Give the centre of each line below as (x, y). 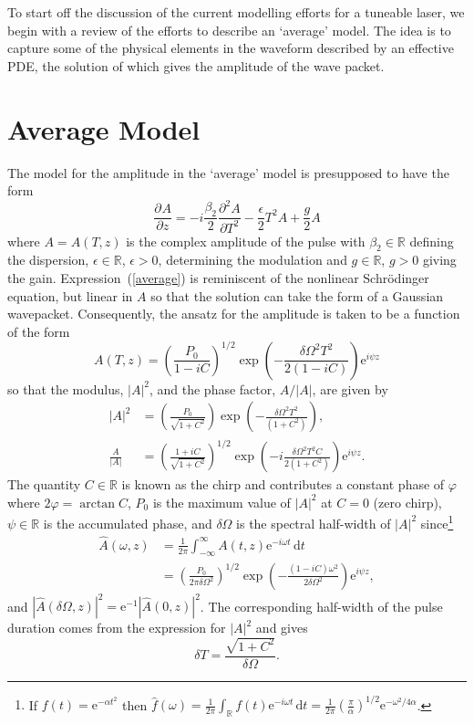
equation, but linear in (70, 295)
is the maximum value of (222, 502)
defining (432, 241)
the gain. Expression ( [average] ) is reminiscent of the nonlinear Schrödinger (218, 277)
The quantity (44, 484)
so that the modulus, (66, 388)
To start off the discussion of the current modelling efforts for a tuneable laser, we (236, 12)
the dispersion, (48, 260)
